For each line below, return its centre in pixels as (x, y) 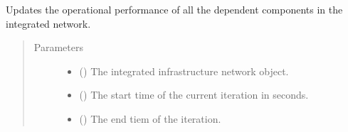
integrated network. (48, 23)
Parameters (58, 47)
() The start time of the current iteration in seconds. (194, 95)
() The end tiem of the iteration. (150, 118)
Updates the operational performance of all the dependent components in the (174, 9)
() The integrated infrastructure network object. (184, 71)
